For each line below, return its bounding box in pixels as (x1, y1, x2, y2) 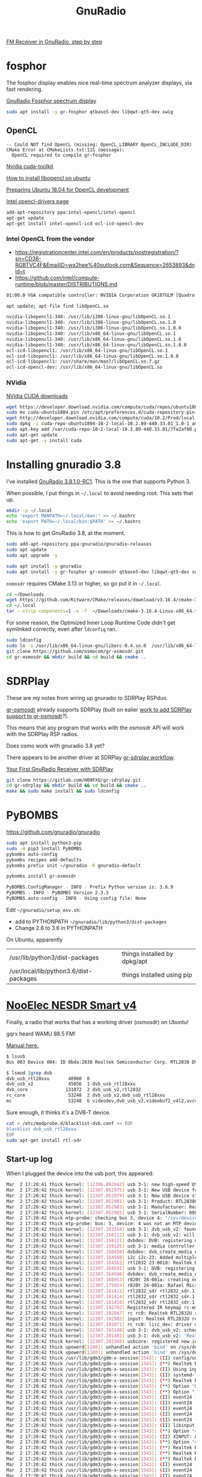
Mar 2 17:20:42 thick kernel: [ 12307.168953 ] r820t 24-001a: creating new (6, 1277, 200, 1283)
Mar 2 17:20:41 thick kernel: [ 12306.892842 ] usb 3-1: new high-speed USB (6, 1182, 200, 1188)
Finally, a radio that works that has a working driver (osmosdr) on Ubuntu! (6, 1018, 189, 1025)
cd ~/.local (6, 602, 36, 609)
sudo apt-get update (6, 432, 58, 438)
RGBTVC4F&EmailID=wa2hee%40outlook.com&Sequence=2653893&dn (14, 261, 195, 269)
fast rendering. (6, 86, 43, 93)
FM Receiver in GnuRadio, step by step (6, 38, 103, 46)
